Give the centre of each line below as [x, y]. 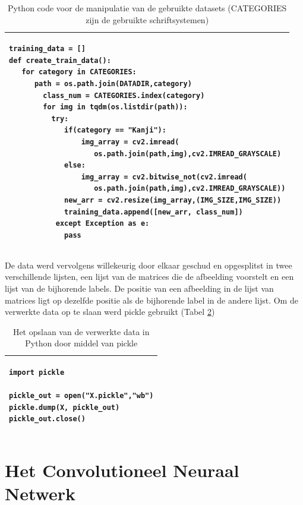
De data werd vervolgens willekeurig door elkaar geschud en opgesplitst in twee [149, 265]
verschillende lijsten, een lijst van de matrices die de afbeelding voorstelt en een [149, 277]
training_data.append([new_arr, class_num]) [154, 212]
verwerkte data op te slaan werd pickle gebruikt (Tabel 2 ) [110, 312]
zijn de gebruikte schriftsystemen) [147, 19]
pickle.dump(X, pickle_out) [64, 407]
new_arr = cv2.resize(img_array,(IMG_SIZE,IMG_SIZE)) [173, 200]
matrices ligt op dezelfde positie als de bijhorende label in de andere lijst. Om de [151, 300]
